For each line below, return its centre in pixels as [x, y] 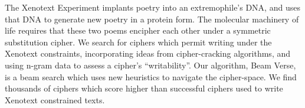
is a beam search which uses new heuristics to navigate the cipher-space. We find [151, 76]
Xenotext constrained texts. [55, 99]
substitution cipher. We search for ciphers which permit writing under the [138, 42]
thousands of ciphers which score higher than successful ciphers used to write [144, 88]
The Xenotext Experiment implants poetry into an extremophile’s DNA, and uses [152, 7]
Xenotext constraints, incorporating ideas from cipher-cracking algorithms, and [148, 53]
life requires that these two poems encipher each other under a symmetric [138, 30]
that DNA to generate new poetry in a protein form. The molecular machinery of [152, 19]
